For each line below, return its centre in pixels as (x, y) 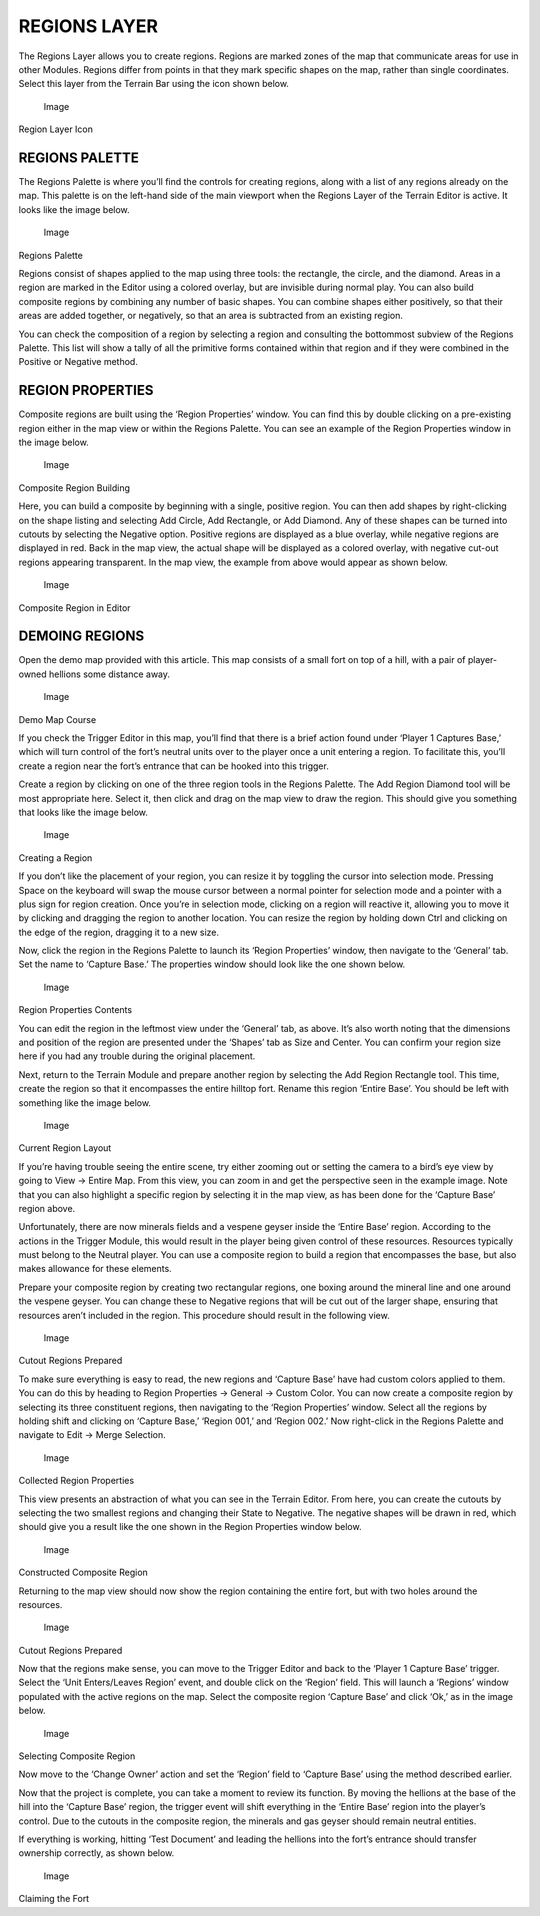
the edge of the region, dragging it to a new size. (119, 932)
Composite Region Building (74, 487)
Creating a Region (55, 857)
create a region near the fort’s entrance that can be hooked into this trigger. (173, 766)
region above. (47, 1208)
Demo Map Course (57, 719)
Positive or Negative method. (78, 362)
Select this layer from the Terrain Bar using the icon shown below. (154, 84)
